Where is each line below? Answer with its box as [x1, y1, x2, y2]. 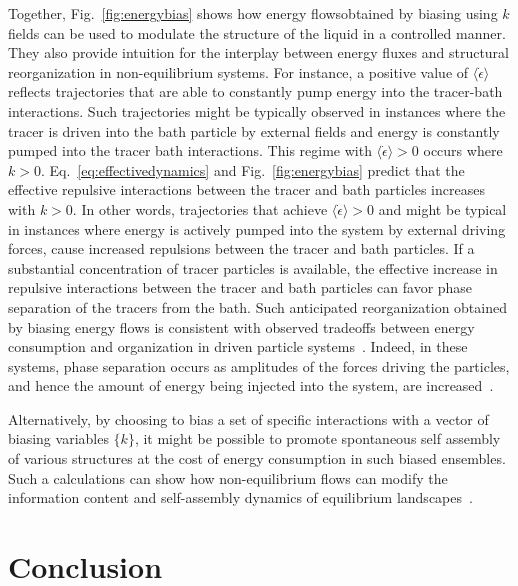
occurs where [423, 140, 503, 161]
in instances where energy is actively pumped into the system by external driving [8, 218, 506, 239]
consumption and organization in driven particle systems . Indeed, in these [8, 336, 468, 357]
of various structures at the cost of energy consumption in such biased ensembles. [8, 448, 506, 469]
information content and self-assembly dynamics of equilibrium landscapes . [8, 487, 473, 508]
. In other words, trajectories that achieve [72, 198, 328, 219]
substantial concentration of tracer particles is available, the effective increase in [8, 257, 498, 278]
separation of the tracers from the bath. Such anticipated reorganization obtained [8, 296, 507, 317]
